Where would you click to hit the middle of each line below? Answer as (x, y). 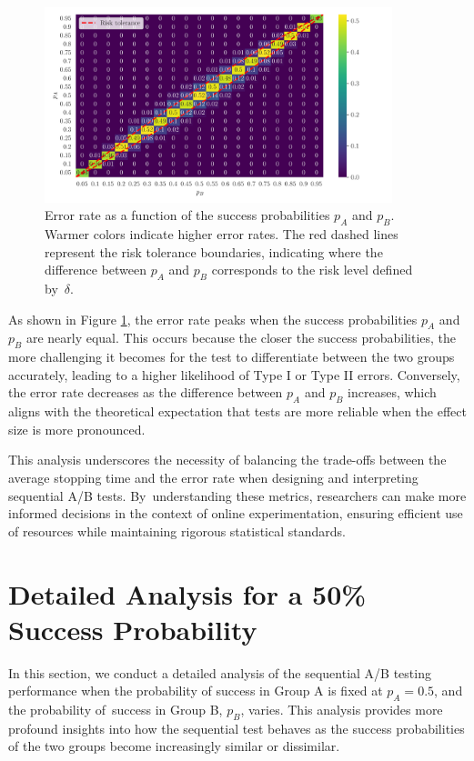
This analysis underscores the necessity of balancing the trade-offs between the (227, 460)
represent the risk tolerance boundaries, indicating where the (214, 251)
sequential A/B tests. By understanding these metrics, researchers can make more (237, 495)
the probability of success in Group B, (116, 710)
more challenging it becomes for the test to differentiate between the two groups (232, 357)
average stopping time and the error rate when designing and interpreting (213, 477)
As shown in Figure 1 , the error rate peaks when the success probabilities (213, 319)
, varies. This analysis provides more (342, 710)
